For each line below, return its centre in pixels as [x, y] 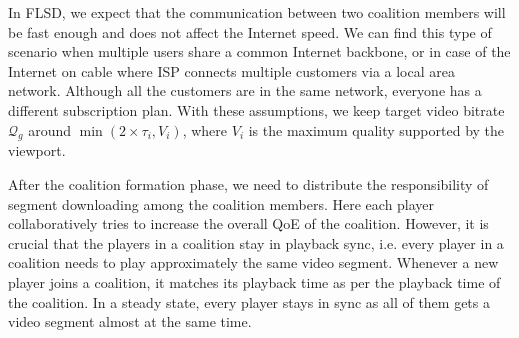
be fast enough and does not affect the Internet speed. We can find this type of [250, 31]
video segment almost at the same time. [130, 321]
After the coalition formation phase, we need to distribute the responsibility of [248, 183]
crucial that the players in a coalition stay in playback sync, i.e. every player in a [256, 242]
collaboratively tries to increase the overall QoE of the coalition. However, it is [248, 223]
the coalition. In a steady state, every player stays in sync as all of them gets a [249, 301]
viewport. [37, 150]
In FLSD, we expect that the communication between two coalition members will [257, 12]
